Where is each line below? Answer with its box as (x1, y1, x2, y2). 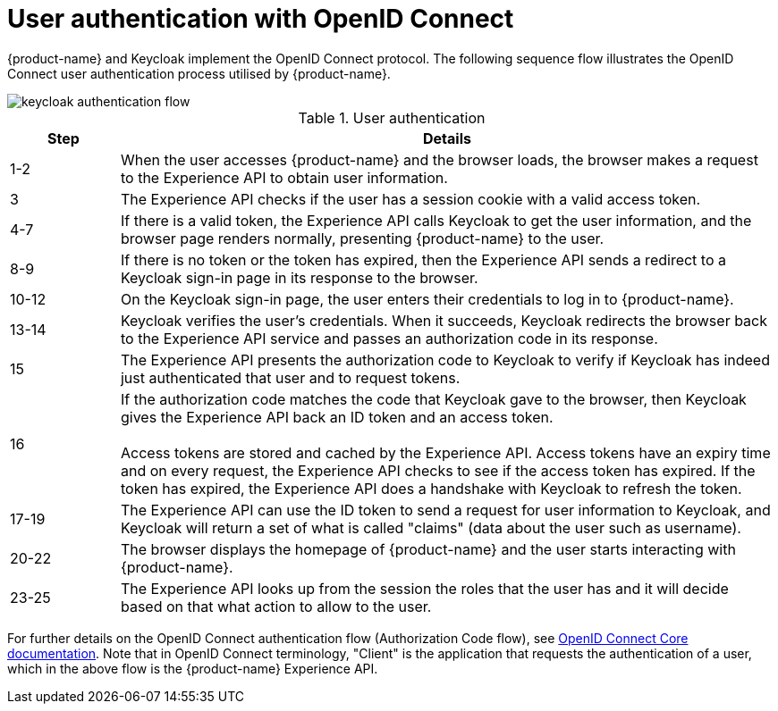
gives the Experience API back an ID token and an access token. (120, 407, 554, 426)
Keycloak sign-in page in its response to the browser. (120, 268, 478, 287)
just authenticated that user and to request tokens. (120, 368, 461, 387)
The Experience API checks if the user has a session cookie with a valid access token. (120, 189, 701, 208)
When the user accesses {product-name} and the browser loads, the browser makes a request (120, 150, 758, 169)
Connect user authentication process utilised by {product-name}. (7, 65, 391, 81)
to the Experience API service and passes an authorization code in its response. (120, 329, 658, 347)
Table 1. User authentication (298, 108, 486, 127)
